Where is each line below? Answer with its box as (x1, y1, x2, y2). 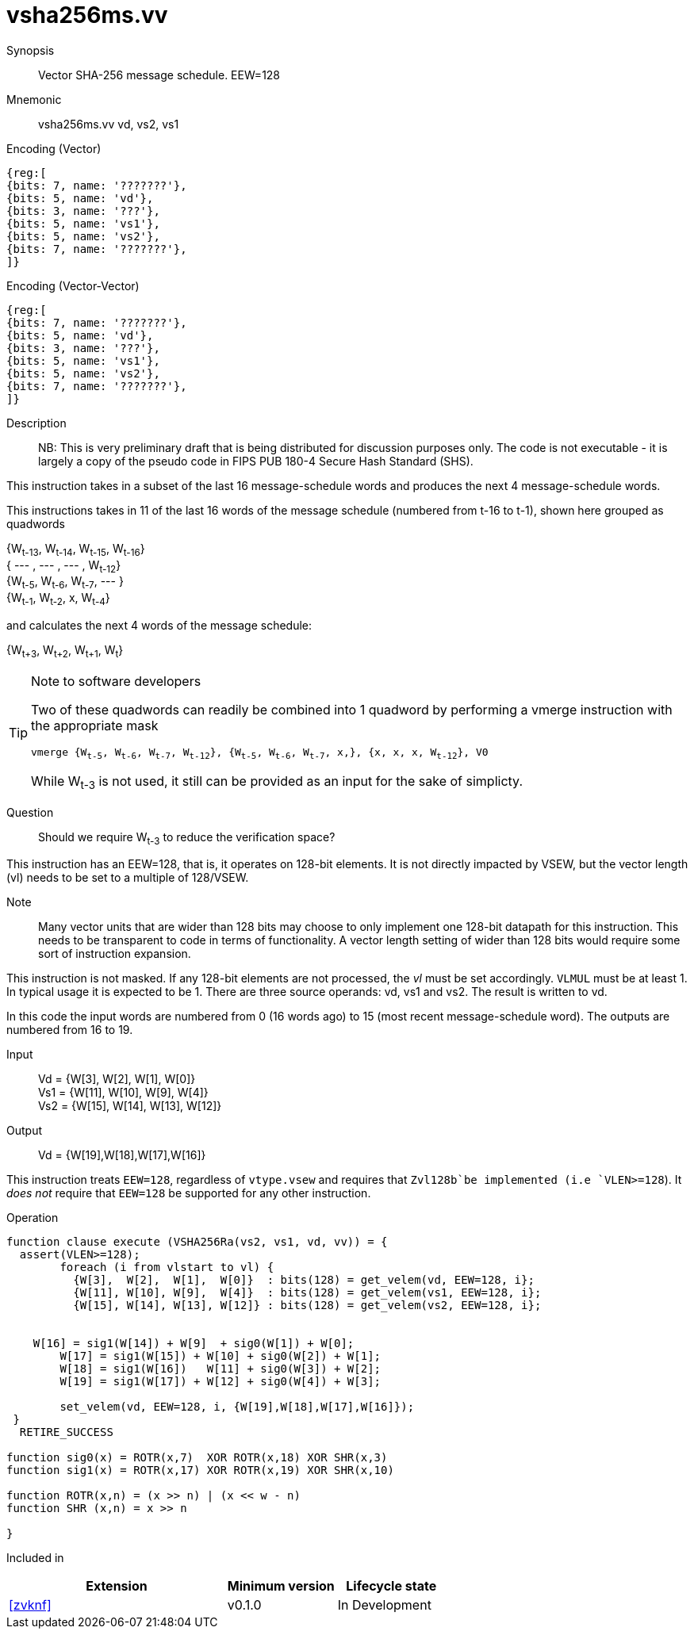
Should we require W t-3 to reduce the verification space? (38, 829, 335, 847)
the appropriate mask (31, 717, 159, 733)
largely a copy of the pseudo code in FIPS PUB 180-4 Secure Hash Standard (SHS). (38, 454, 474, 468)
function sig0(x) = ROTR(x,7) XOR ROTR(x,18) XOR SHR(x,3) (6, 1451, 388, 1465)
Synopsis (6, 43, 55, 57)
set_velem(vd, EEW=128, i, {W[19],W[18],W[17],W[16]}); (59, 1400, 415, 1414)
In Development (337, 1597, 431, 1614)
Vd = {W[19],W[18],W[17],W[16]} (38, 1148, 206, 1162)
